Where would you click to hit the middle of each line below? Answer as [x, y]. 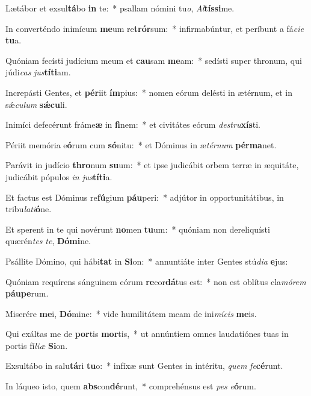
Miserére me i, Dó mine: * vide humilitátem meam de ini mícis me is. [131, 313]
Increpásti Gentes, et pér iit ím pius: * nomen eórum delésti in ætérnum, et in [149, 92]
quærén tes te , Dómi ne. [48, 241]
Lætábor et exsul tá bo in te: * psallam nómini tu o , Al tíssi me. [120, 8]
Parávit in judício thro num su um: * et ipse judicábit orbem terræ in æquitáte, [152, 165]
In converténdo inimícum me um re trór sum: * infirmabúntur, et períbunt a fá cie [155, 28]
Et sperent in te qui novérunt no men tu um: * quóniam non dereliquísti [138, 229]
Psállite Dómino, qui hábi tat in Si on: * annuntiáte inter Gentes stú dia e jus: [147, 261]
